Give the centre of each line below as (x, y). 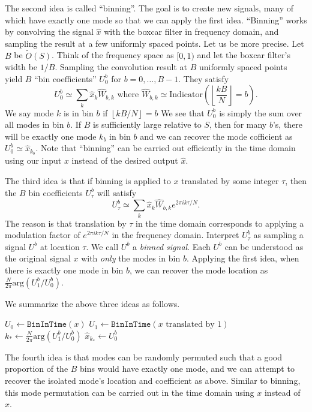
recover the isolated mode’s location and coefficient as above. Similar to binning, (153, 381)
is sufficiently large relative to (147, 124)
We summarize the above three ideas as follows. (92, 303)
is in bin (78, 112)
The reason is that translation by (66, 223)
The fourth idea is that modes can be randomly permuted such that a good (143, 357)
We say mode (29, 112)
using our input (33, 160)
